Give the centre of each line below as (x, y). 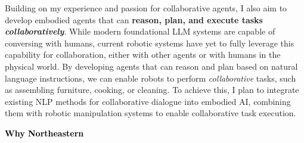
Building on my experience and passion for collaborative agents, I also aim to (146, 8)
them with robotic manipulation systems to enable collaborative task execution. (151, 113)
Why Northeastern (44, 133)
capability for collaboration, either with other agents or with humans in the (143, 55)
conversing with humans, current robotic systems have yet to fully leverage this (150, 43)
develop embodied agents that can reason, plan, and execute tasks (134, 19)
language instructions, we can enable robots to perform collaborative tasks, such (151, 78)
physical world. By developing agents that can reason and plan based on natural (151, 66)
